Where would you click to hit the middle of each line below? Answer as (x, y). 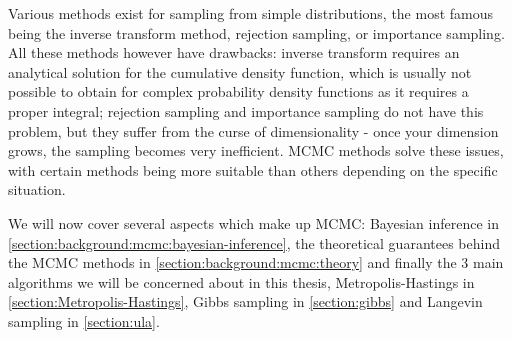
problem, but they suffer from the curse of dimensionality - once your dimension (253, 130)
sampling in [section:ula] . (84, 320)
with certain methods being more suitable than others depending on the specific (253, 169)
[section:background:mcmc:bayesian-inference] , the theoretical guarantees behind (254, 242)
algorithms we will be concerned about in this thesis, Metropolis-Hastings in (241, 281)
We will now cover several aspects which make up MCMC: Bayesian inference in (253, 222)
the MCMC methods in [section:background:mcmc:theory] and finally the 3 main (256, 262)
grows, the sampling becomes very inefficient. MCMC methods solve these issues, (256, 150)
